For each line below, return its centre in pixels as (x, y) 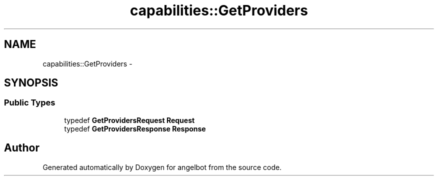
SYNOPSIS (31, 83)
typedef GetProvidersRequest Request (129, 120)
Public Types (30, 103)
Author (22, 148)
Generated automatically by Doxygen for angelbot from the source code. (162, 167)
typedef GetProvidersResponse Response (135, 128)
